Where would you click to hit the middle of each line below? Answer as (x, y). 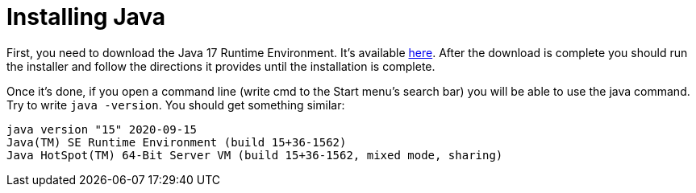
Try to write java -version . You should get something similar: (176, 105)
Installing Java (86, 17)
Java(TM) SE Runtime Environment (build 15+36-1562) (177, 142)
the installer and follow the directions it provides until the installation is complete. (221, 66)
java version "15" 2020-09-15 (102, 129)
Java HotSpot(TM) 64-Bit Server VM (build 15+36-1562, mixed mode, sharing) (255, 155)
